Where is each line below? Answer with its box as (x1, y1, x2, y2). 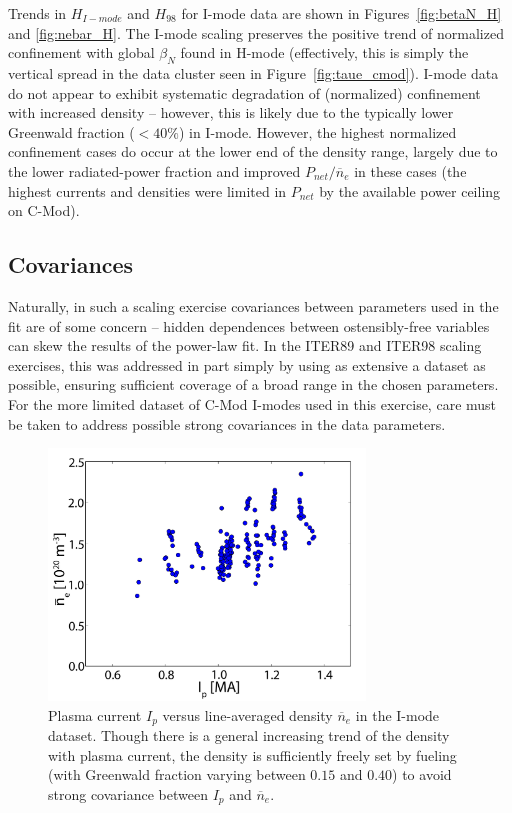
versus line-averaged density (162, 704, 333, 725)
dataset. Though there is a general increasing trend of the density (48, 725, 450, 746)
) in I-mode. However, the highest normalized (178, 121, 457, 142)
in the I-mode (355, 704, 440, 725)
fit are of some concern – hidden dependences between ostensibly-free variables (8, 315, 490, 336)
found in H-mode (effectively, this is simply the (180, 42, 469, 63)
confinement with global (8, 42, 155, 63)
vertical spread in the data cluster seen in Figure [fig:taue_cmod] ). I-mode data (8, 62, 499, 83)
